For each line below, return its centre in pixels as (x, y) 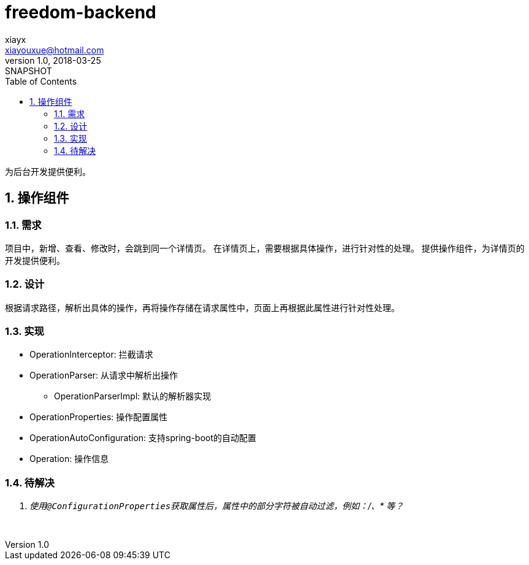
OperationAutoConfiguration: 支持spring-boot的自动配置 (143, 438)
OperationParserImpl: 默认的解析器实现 (133, 396)
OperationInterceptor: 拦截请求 (91, 355)
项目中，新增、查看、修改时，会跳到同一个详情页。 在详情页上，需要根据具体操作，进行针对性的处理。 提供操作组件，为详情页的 (265, 248)
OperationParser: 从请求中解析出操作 (104, 375)
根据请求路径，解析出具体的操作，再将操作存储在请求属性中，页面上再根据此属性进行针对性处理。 (202, 307)
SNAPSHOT (29, 71)
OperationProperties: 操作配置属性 (99, 417)
